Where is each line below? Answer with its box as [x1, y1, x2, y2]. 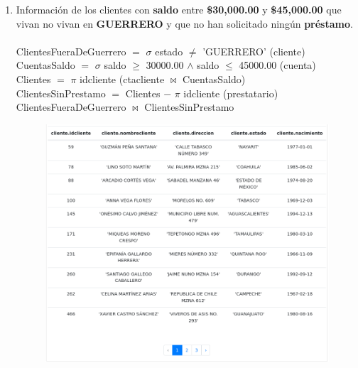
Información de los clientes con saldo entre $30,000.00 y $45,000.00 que [16, 2, 342, 16]
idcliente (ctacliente [80, 71, 165, 86]
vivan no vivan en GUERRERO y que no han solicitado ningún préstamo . [16, 16, 353, 31]
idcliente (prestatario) [183, 85, 278, 100]
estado [155, 43, 183, 58]
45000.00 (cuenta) [239, 58, 316, 72]
